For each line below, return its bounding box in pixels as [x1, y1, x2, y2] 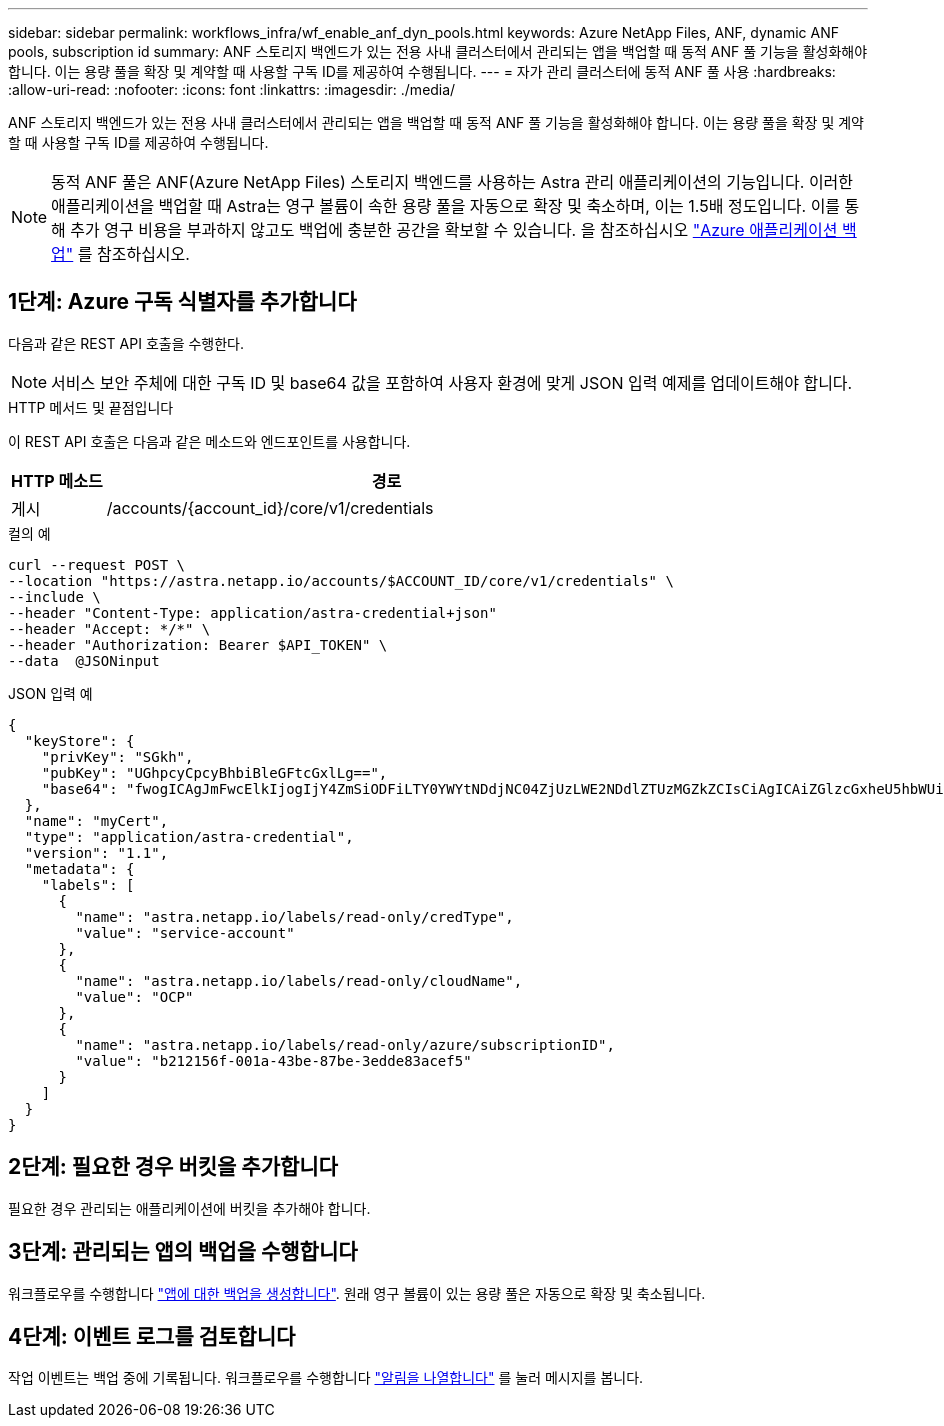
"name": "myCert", [24, 812, 169, 829]
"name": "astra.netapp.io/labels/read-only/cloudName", [75, 972, 523, 989]
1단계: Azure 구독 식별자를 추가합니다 [8, 289, 357, 315]
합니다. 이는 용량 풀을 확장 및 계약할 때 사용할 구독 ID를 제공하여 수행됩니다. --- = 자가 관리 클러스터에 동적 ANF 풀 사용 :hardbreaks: [8, 63, 836, 80]
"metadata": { [24, 860, 135, 877]
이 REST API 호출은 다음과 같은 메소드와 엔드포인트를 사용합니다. [8, 432, 411, 450]
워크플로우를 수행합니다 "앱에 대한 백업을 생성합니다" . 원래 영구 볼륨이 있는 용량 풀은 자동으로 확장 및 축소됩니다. [8, 1284, 706, 1302]
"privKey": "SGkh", [41, 748, 194, 765]
